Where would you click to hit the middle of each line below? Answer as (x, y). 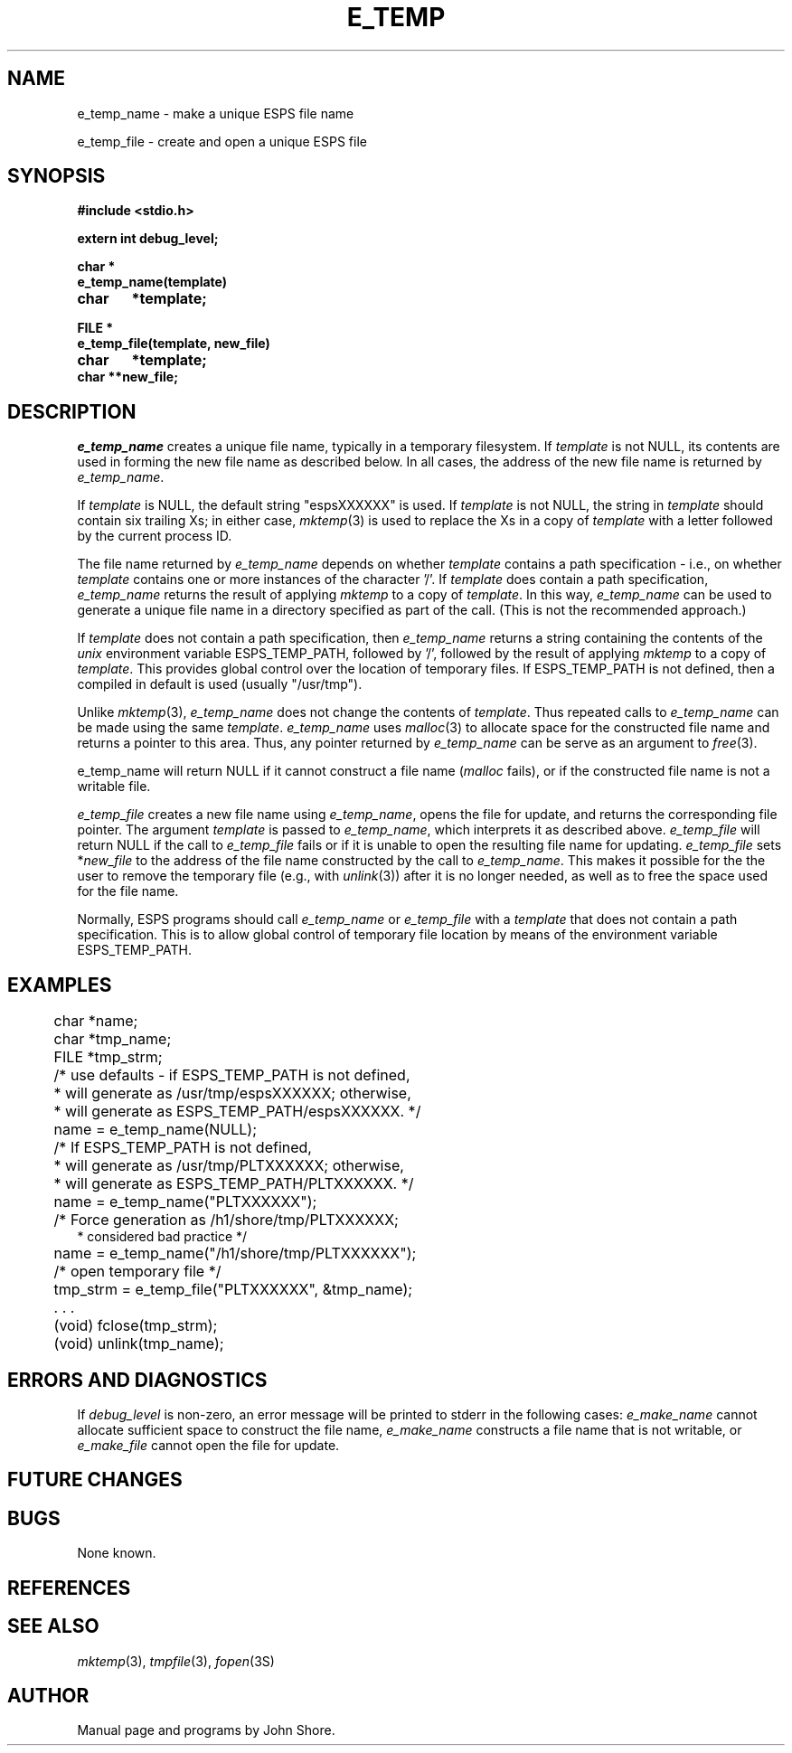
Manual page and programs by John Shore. (206, 1730)
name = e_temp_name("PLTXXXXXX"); (185, 1202)
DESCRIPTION (72, 411)
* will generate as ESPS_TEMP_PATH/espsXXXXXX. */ (237, 1112)
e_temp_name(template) (152, 282)
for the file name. (128, 891)
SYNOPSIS (57, 176)
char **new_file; (127, 377)
